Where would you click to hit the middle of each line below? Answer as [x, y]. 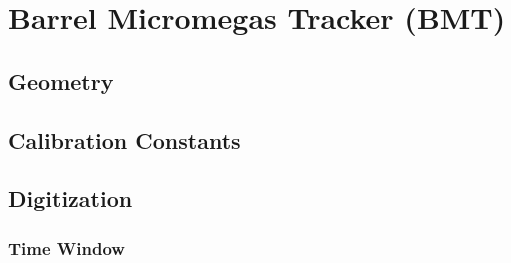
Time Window [66, 247]
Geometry [61, 80]
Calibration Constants [124, 139]
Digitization [70, 198]
